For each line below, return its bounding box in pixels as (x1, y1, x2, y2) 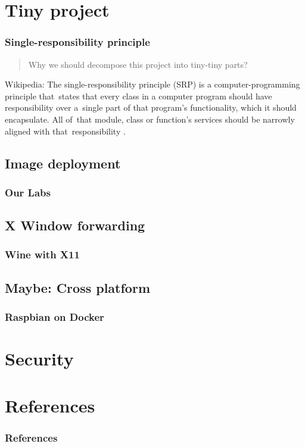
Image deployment (5, 154, 121, 172)
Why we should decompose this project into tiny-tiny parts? (28, 58, 248, 70)
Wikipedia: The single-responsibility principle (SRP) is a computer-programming (5, 78, 300, 90)
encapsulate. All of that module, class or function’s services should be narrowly (5, 112, 295, 125)
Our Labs (5, 185, 51, 199)
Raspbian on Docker (5, 310, 104, 324)
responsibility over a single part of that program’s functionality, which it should (5, 101, 297, 114)
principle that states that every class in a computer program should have (5, 89, 272, 102)
